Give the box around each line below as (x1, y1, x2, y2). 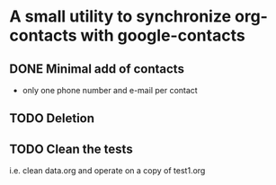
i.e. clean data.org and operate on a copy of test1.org (9, 165, 206, 176)
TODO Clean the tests (9, 141, 133, 156)
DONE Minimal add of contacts (9, 61, 184, 76)
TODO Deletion (9, 110, 95, 127)
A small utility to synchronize (9, 6, 232, 27)
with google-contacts (80, 25, 245, 46)
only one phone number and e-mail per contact (22, 85, 198, 95)
